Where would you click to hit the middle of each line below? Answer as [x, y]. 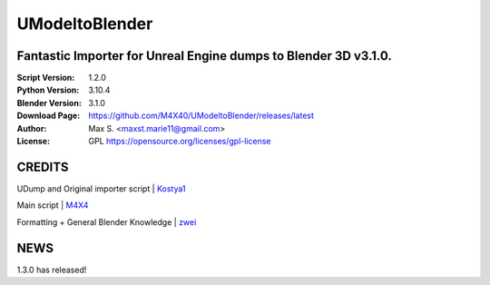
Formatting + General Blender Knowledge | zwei [107, 221]
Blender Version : [49, 103]
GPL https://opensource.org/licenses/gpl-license [180, 142]
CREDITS [43, 167]
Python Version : [48, 90]
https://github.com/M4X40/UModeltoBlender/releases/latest [201, 116]
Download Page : [49, 116]
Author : [32, 128]
